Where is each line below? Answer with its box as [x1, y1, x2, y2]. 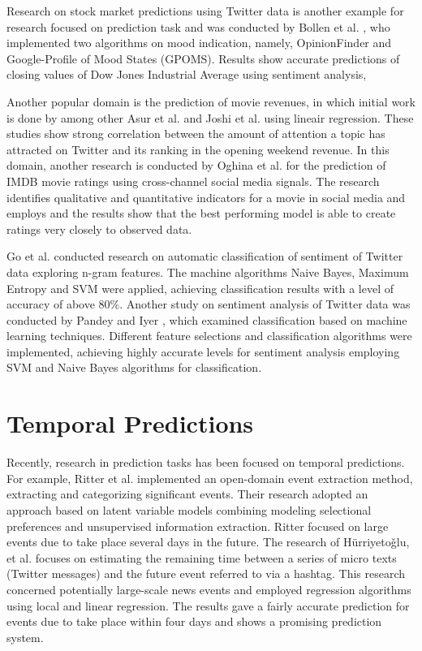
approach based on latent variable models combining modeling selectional [6, 501, 372, 518]
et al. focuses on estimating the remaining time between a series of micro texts [6, 549, 397, 566]
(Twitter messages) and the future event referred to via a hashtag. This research [6, 565, 406, 582]
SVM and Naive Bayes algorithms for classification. [6, 359, 262, 376]
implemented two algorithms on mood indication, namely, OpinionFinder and [6, 34, 392, 51]
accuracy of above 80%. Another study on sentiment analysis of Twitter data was [6, 295, 411, 313]
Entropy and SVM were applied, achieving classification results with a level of [6, 279, 394, 296]
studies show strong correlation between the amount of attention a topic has [6, 125, 385, 142]
